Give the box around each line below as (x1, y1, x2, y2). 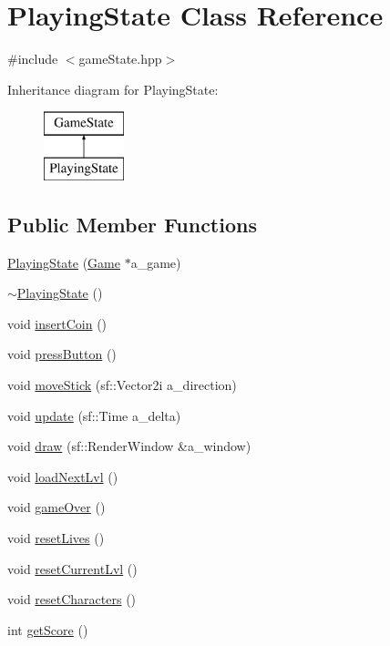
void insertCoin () (7, 313, 108, 333)
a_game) (130, 252, 181, 272)
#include (7, 49, 58, 68)
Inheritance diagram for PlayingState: (7, 79, 219, 98)
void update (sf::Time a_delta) (7, 405, 181, 425)
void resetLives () (7, 528, 105, 548)
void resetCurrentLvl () (7, 559, 138, 578)
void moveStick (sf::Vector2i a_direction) (7, 375, 237, 395)
